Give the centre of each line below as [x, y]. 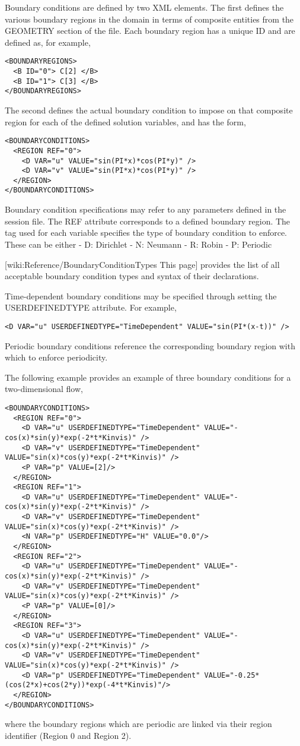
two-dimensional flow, [44, 389]
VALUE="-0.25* [232, 675]
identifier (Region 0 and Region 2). [68, 735]
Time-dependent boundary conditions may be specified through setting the [141, 295]
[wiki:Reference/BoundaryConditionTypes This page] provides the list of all [142, 264]
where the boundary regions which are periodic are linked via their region [138, 724]
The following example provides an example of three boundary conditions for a [148, 377]
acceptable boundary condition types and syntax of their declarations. [132, 276]
